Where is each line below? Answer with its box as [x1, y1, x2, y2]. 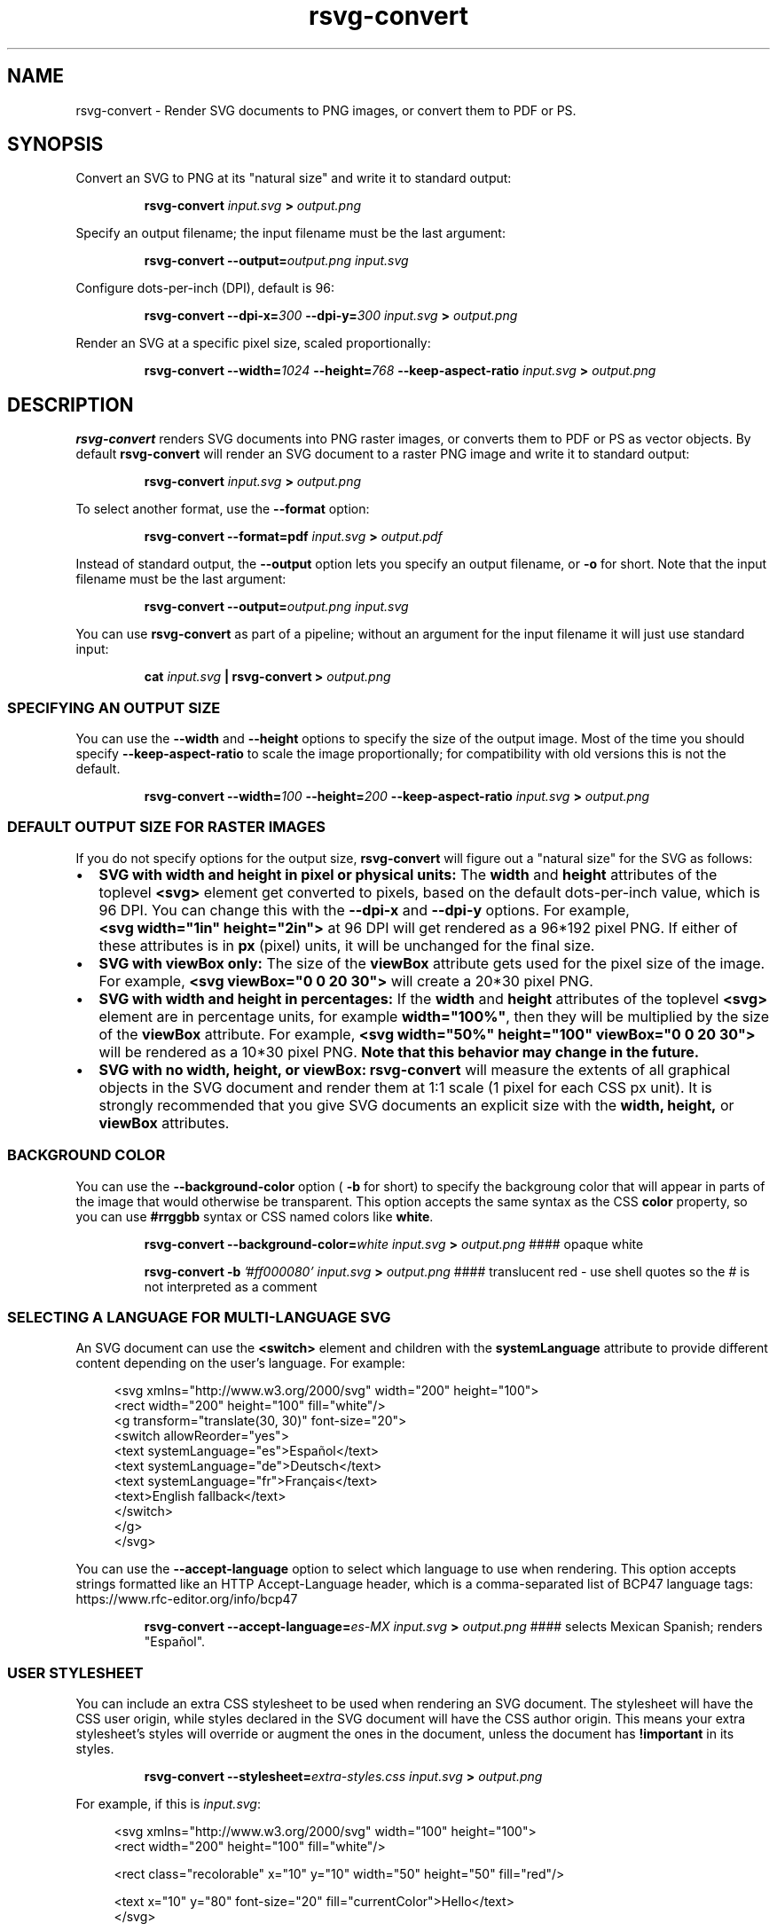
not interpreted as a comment [144, 1278, 318, 1294]
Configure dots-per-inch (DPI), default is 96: [75, 280, 334, 296]
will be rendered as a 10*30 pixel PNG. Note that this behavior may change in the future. [98, 1042, 700, 1061]
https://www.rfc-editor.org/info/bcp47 [75, 1591, 298, 1607]
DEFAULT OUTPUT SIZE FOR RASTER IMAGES [7, 818, 326, 836]
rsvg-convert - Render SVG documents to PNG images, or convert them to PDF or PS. [75, 102, 577, 118]
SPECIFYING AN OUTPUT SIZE [7, 698, 221, 717]
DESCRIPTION [7, 393, 134, 416]
